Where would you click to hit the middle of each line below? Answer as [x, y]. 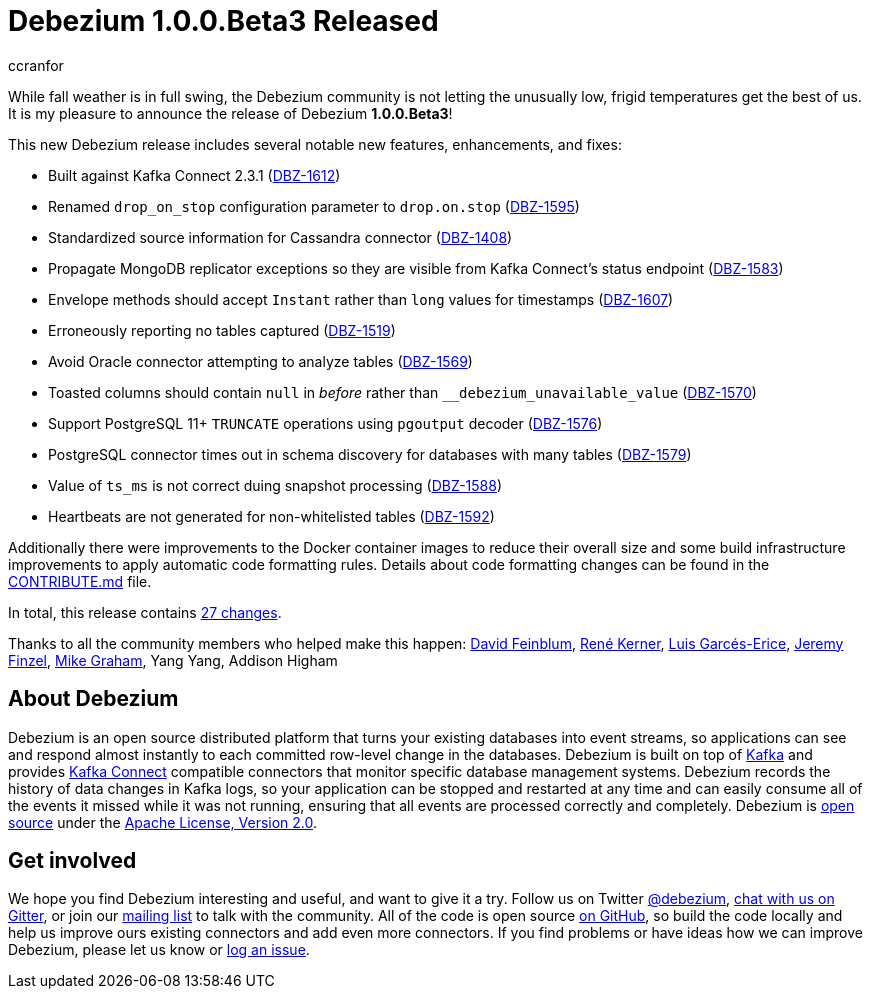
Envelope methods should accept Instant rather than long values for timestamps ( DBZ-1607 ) [361, 299]
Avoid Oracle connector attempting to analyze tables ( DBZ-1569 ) [260, 361]
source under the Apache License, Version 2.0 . [163, 822]
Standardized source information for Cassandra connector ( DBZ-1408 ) [280, 237]
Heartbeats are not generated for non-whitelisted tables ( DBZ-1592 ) [271, 516]
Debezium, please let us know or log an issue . [159, 950]
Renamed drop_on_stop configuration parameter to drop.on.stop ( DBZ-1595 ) [314, 206]
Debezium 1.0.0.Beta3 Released [223, 21]
